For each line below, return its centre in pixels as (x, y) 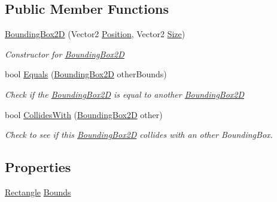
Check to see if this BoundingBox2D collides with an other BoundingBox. (139, 135)
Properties (38, 167)
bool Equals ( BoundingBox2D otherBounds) (86, 74)
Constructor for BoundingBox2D (65, 54)
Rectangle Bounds (38, 192)
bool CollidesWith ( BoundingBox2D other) (84, 114)
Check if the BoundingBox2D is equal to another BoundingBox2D (125, 94)
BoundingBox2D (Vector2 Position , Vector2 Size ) (95, 34)
